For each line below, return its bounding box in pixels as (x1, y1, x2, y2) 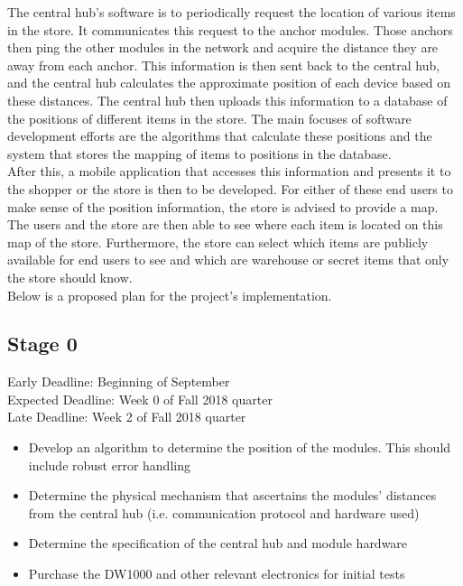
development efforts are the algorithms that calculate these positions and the (7, 126, 432, 145)
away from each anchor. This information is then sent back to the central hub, (7, 55, 440, 74)
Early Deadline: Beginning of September (7, 372, 230, 391)
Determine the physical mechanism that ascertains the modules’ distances (28, 486, 437, 505)
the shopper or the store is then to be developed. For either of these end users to (7, 179, 453, 198)
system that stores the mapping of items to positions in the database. (7, 144, 392, 163)
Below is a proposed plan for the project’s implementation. (7, 285, 332, 304)
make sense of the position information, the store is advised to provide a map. (7, 197, 439, 216)
